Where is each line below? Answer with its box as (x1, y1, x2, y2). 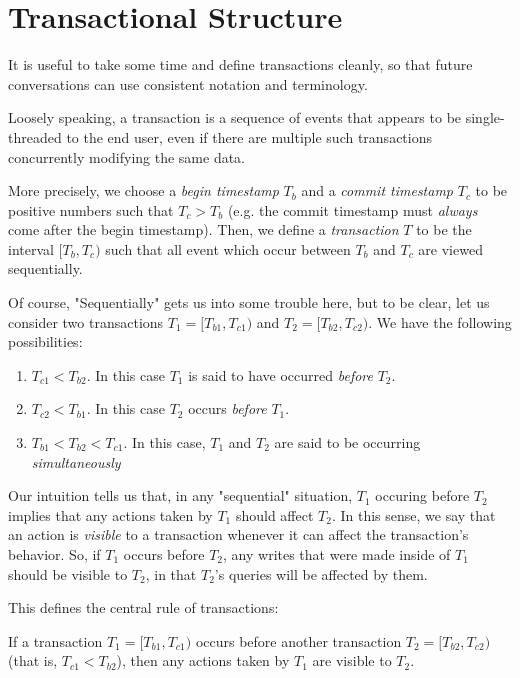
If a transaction (8, 630, 103, 651)
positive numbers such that (8, 199, 174, 220)
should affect (235, 504, 314, 525)
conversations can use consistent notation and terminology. (8, 73, 368, 94)
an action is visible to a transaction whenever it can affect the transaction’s (8, 524, 469, 545)
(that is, (8, 650, 58, 671)
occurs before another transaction (195, 630, 402, 651)
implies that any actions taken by (8, 504, 213, 525)
